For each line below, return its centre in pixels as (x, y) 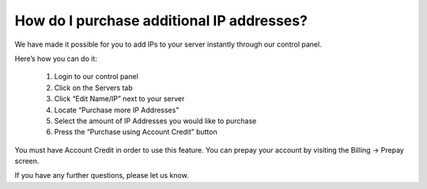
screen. (27, 161)
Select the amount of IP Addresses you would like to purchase (155, 121)
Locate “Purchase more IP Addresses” (117, 110)
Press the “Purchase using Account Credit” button (136, 132)
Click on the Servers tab (94, 88)
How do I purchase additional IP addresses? (161, 21)
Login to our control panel (96, 77)
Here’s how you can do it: (56, 59)
